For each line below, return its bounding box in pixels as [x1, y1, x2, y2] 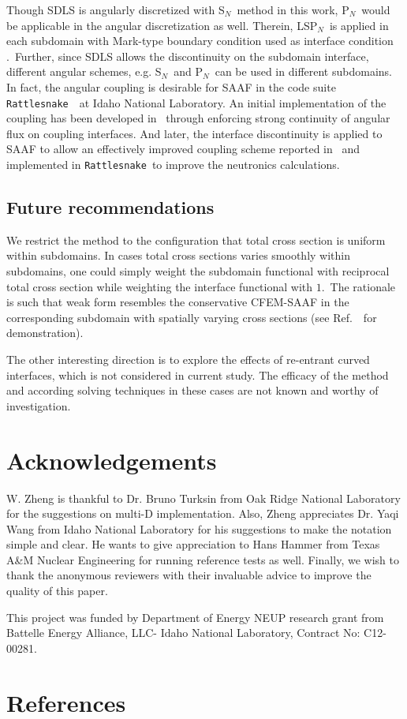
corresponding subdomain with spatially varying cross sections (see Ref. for [6, 309, 377, 325]
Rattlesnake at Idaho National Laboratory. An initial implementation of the [6, 94, 386, 110]
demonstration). [6, 324, 84, 341]
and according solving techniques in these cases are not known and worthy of [6, 382, 379, 399]
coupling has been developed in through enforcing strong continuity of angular [6, 110, 390, 126]
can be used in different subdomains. [215, 63, 392, 80]
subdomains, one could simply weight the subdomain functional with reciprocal [6, 263, 390, 279]
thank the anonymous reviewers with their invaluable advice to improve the [6, 567, 372, 583]
